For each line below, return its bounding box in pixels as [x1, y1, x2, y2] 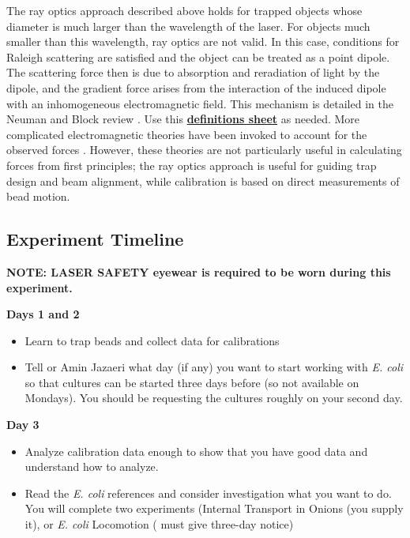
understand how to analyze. [24, 458, 159, 475]
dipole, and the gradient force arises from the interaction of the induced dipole [6, 79, 386, 96]
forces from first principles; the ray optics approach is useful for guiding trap [6, 156, 377, 173]
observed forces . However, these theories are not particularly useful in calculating [6, 141, 402, 158]
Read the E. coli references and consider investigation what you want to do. [24, 484, 392, 501]
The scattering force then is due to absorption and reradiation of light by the [6, 64, 380, 81]
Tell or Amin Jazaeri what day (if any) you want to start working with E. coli [24, 359, 404, 375]
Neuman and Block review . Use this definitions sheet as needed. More [6, 111, 360, 127]
